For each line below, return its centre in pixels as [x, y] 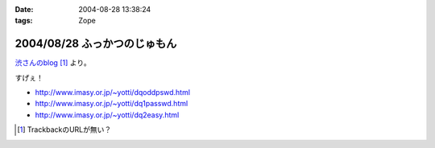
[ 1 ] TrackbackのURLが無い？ [64, 129]
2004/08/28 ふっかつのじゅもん [96, 44]
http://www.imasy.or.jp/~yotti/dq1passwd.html [112, 104]
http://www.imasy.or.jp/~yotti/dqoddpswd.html [113, 92]
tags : [24, 21]
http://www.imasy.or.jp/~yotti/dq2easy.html [107, 115]
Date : [24, 9]
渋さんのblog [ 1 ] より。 [53, 63]
